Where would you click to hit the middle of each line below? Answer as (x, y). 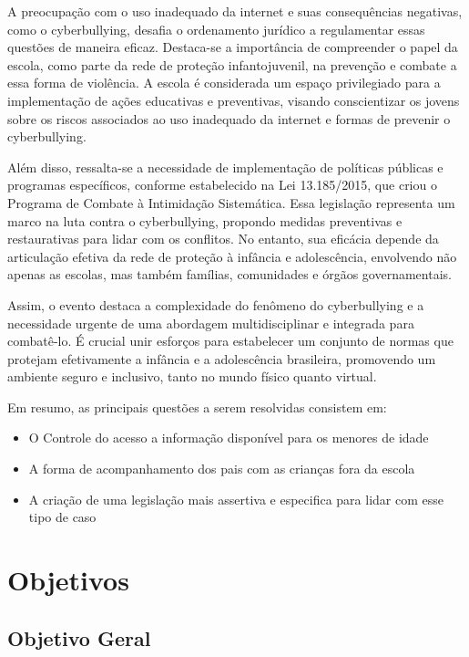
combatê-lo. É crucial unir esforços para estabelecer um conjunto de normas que (230, 341)
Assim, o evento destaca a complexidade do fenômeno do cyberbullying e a (216, 304)
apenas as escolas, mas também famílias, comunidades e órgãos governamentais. (229, 274)
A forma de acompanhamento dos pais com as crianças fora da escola (222, 469)
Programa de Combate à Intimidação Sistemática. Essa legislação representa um (231, 202)
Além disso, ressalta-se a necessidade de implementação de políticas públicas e (225, 167)
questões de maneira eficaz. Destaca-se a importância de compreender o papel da (233, 47)
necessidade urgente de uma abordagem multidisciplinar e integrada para (211, 323)
